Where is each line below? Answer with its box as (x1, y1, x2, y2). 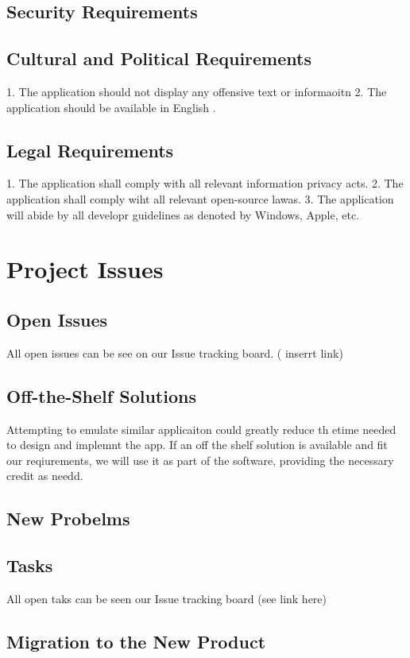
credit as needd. (6, 467, 83, 484)
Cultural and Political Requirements (6, 46, 311, 71)
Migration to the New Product (6, 629, 266, 653)
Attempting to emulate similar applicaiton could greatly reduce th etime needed (6, 420, 396, 437)
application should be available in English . (6, 99, 216, 115)
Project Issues (6, 253, 164, 285)
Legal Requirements (6, 137, 174, 162)
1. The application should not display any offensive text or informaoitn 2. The (6, 83, 387, 99)
